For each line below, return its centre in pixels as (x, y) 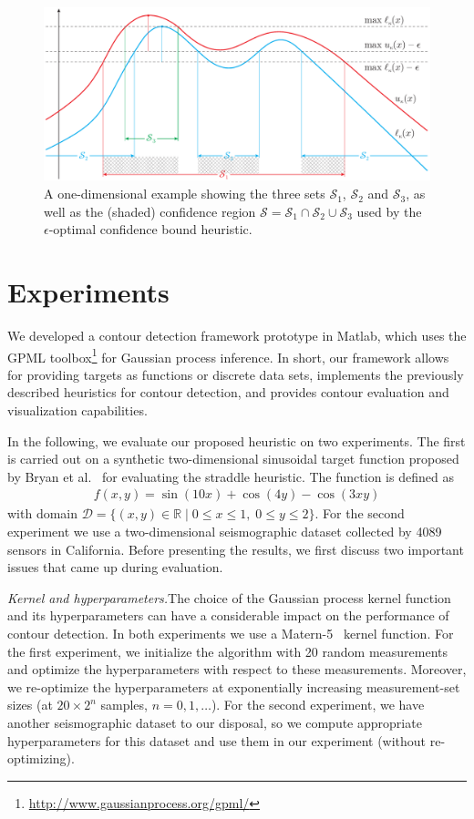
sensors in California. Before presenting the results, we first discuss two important (236, 549)
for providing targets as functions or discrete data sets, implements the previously (236, 374)
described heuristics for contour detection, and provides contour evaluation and (228, 392)
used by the (389, 211)
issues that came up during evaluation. (115, 567)
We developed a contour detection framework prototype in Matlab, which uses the (237, 335)
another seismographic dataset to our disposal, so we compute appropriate (215, 722)
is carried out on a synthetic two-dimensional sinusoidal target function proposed (233, 459)
